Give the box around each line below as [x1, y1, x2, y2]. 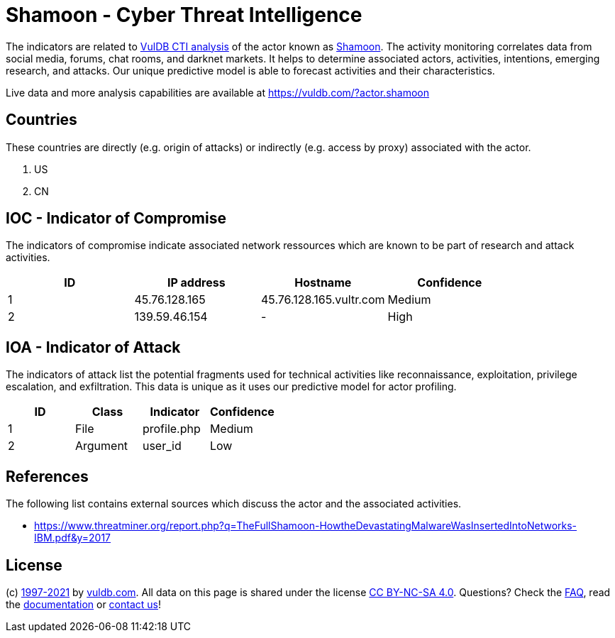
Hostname [294, 275, 352, 290]
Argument [74, 439, 128, 453]
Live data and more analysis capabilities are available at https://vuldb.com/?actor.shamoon [6, 86, 429, 99]
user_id [142, 439, 182, 453]
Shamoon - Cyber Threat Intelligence [6, 3, 362, 27]
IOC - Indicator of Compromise [6, 209, 226, 228]
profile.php [142, 422, 201, 436]
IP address [167, 275, 226, 290]
